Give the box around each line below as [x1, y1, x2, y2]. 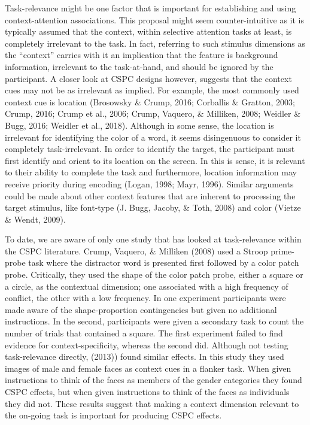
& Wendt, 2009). [5, 212, 66, 225]
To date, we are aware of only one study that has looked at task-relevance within [5, 233, 302, 245]
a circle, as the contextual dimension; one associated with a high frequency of [5, 280, 288, 292]
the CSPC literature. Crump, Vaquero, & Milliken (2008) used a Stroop [5, 244, 268, 257]
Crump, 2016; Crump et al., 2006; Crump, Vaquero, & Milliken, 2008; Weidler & [5, 107, 301, 120]
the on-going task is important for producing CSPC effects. [5, 409, 222, 421]
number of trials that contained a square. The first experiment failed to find [5, 327, 283, 339]
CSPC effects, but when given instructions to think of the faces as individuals [5, 385, 290, 397]
